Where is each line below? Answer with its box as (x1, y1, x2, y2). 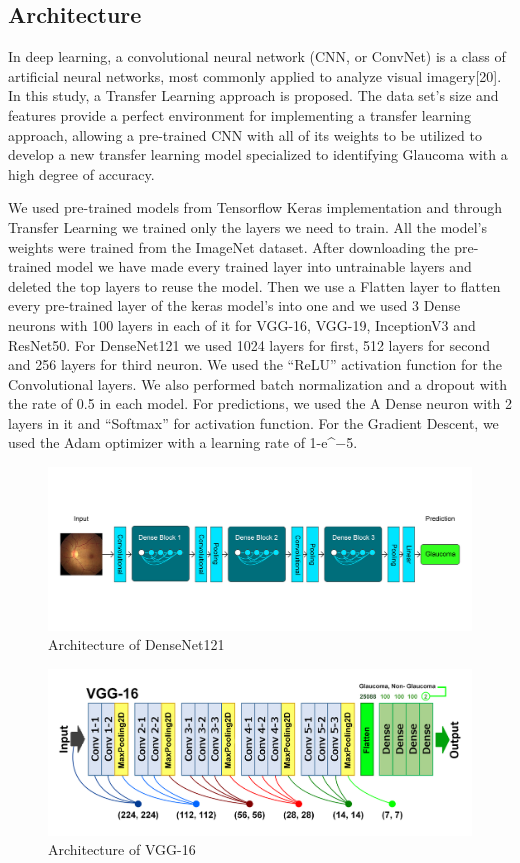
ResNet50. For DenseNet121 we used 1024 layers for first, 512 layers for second (8, 334, 490, 355)
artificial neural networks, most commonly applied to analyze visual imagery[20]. (8, 65, 502, 86)
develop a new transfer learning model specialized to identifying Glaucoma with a (8, 144, 508, 165)
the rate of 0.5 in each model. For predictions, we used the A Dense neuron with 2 (8, 393, 512, 414)
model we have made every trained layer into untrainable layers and (56, 256, 472, 277)
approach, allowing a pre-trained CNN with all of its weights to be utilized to (8, 124, 482, 145)
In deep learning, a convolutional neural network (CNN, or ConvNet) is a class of (8, 46, 506, 67)
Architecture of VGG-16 (48, 839, 196, 860)
